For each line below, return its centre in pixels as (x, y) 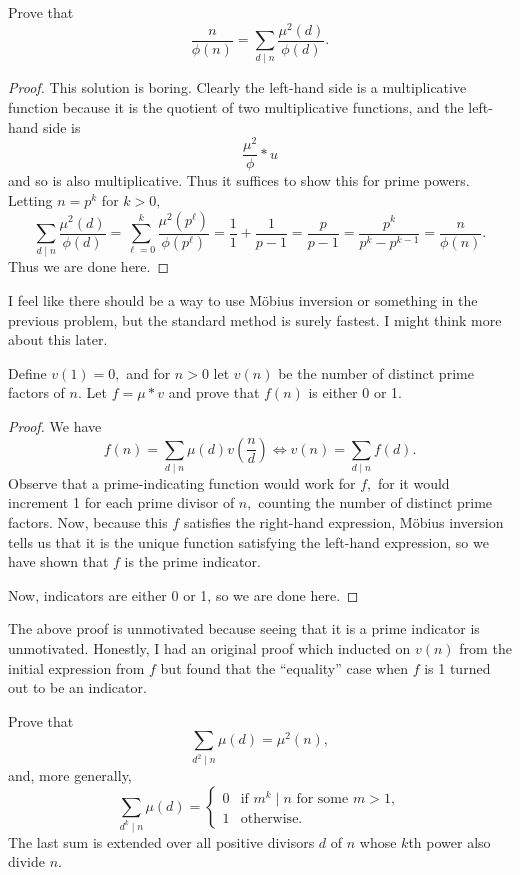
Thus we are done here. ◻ (89, 266)
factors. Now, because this (88, 522)
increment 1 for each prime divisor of (121, 502)
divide (26, 861)
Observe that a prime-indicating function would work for (182, 482)
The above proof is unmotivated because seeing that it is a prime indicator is (244, 628)
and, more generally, (70, 775)
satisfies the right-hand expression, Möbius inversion (343, 522)
